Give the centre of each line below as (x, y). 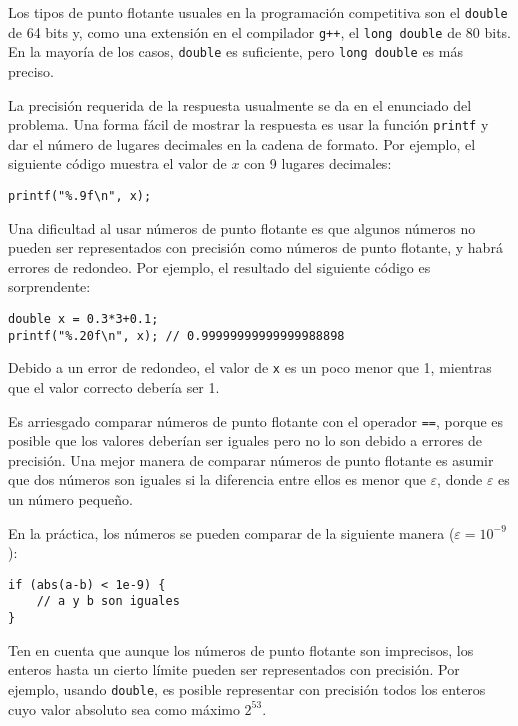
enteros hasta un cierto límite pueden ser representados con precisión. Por (234, 669)
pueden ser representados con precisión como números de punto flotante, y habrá (255, 247)
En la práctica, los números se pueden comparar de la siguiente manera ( (231, 532)
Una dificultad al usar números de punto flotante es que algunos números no (242, 227)
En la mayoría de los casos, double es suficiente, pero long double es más (235, 51)
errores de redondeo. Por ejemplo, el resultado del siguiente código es (219, 266)
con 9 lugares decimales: (318, 163)
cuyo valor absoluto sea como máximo (124, 708)
